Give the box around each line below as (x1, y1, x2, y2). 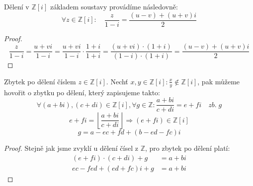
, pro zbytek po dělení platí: (145, 143, 230, 153)
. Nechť (106, 76, 128, 86)
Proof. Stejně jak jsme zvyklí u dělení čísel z (4, 143, 138, 153)
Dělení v (4, 1, 29, 11)
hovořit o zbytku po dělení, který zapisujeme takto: (4, 87, 161, 97)
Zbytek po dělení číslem (4, 76, 76, 86)
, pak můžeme (197, 76, 240, 86)
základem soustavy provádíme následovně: (50, 1, 178, 11)
